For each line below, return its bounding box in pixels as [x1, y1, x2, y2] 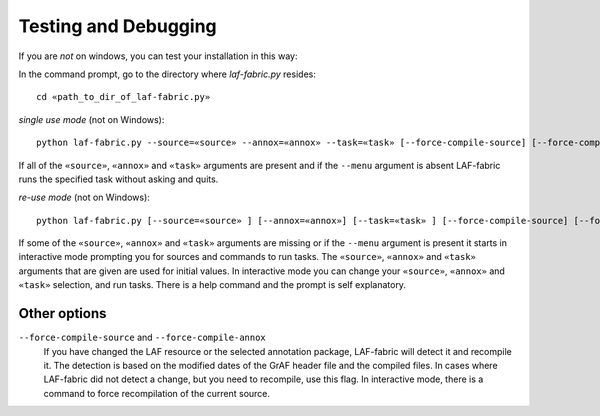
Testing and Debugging [18, 15, 217, 37]
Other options [18, 305, 107, 322]
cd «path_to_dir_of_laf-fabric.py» [36, 91, 211, 103]
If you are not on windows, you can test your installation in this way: [18, 50, 298, 62]
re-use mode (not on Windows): [18, 191, 150, 204]
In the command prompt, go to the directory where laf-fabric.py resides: [18, 68, 317, 80]
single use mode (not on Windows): [18, 113, 165, 125]
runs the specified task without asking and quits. [18, 173, 219, 185]
